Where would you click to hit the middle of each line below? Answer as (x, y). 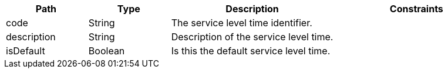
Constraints (416, 9)
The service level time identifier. (242, 23)
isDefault (26, 51)
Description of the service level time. (252, 37)
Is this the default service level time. (251, 51)
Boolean (107, 51)
